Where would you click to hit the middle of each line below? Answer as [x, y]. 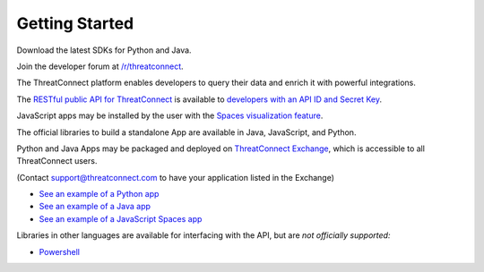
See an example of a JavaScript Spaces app [121, 218]
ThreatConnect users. [57, 161]
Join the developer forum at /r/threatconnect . [100, 66]
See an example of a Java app [95, 207]
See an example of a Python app [99, 194]
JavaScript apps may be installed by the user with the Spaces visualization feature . [170, 115]
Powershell [60, 251]
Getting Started [75, 23]
